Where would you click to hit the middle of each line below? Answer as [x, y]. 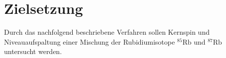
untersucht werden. [33, 51]
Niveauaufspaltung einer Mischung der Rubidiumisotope [90, 41]
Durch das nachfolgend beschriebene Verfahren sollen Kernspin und [107, 32]
